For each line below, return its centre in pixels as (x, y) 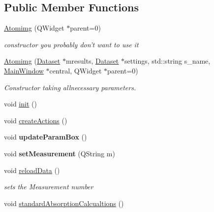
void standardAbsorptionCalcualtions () (64, 203)
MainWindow (24, 70)
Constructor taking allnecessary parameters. (70, 87)
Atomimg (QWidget (34, 28)
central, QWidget (76, 70)
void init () (20, 104)
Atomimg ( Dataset (32, 61)
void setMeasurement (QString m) (60, 153)
